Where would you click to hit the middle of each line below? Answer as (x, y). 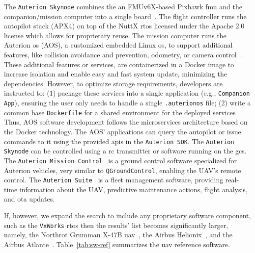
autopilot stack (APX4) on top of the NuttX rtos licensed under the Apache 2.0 (124, 26)
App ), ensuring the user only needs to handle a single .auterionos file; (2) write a (127, 103)
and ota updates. (29, 199)
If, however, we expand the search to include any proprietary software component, (127, 215)
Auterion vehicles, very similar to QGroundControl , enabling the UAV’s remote (123, 170)
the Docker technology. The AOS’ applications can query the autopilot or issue (123, 131)
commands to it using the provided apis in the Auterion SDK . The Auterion (119, 141)
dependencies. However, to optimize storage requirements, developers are (113, 83)
